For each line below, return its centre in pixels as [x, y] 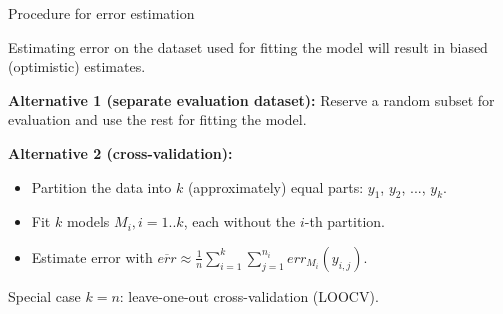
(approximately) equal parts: [275, 186]
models [88, 221]
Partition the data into [101, 186]
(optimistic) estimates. [77, 66]
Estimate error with [92, 256]
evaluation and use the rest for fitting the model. [157, 119]
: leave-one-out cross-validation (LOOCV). [249, 295]
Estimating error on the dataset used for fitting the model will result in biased [248, 46]
